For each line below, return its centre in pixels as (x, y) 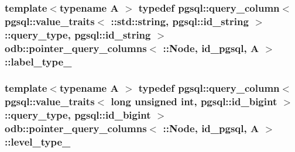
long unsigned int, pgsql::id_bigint (194, 101)
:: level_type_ (38, 142)
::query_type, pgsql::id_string (78, 34)
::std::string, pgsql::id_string (180, 21)
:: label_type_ (38, 61)
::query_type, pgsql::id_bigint (78, 115)
